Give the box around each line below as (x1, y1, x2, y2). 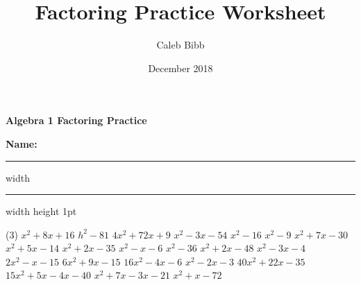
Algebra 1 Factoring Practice (6, 113, 147, 128)
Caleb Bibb (156, 37, 205, 52)
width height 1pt (6, 204, 77, 218)
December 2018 (148, 60, 213, 75)
